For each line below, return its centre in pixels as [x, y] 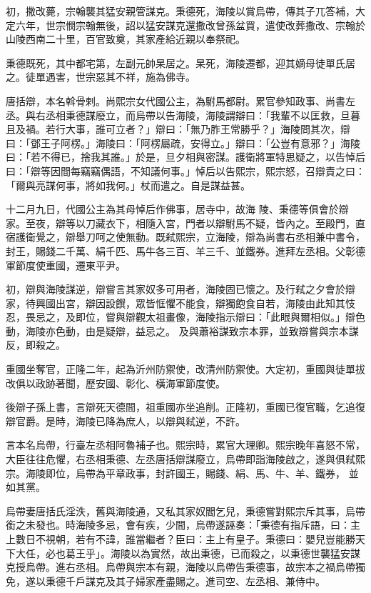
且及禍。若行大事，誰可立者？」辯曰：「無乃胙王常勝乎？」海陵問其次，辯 [178, 129]
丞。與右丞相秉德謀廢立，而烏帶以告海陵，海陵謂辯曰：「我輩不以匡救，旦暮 [183, 115]
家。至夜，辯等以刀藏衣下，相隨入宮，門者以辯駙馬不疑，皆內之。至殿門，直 [185, 223]
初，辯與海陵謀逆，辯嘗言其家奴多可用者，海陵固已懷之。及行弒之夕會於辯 [181, 289]
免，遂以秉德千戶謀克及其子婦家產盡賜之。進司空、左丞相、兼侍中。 [166, 580]
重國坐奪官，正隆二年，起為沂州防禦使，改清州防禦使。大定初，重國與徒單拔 [185, 369]
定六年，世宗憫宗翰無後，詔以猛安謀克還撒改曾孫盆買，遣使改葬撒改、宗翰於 [185, 25]
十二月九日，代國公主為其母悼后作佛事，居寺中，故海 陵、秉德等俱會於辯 [177, 209]
